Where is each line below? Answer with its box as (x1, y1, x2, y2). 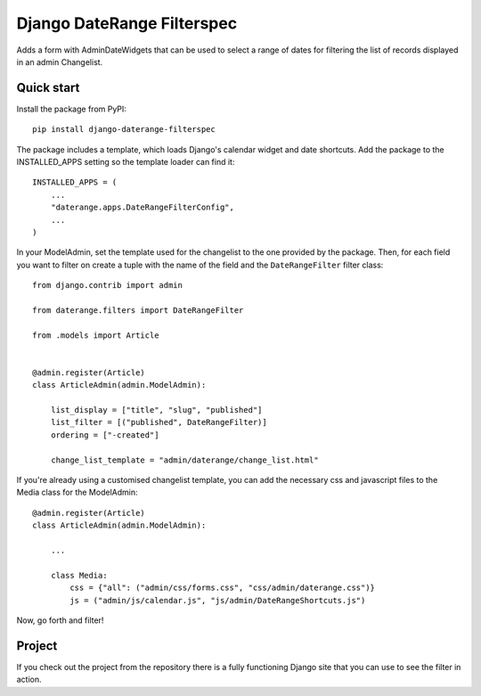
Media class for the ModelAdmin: (16, 487, 138, 498)
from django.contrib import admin (32, 281, 183, 291)
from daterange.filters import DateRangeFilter (32, 305, 244, 315)
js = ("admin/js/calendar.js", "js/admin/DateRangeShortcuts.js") (69, 595, 366, 605)
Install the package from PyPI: (16, 103, 126, 114)
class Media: (50, 570, 108, 580)
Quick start (16, 80, 80, 95)
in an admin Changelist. (16, 56, 103, 67)
